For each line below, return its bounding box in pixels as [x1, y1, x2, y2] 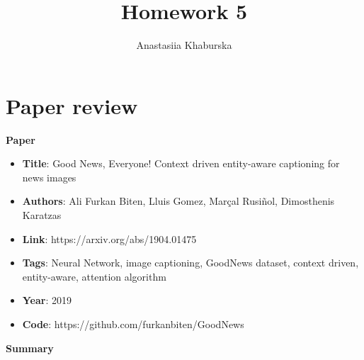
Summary [6, 340, 54, 355]
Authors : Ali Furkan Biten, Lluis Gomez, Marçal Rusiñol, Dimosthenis [22, 193, 335, 208]
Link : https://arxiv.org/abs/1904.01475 [22, 231, 197, 246]
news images [22, 169, 76, 184]
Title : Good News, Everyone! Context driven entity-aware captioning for [22, 156, 340, 171]
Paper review [6, 91, 138, 120]
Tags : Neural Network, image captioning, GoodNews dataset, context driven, [22, 255, 359, 270]
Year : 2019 [22, 293, 72, 308]
